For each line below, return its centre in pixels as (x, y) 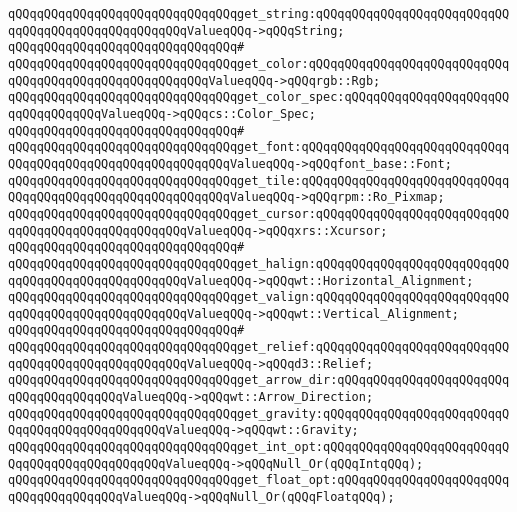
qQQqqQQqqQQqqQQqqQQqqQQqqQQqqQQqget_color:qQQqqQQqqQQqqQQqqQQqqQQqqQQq (259, 63)
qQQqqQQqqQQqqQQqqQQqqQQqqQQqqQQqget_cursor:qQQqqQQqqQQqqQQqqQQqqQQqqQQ (259, 213)
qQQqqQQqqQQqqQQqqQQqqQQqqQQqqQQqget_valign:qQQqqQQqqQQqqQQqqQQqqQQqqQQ (259, 297)
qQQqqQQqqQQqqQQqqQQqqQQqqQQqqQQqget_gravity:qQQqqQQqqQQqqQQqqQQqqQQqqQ (259, 413)
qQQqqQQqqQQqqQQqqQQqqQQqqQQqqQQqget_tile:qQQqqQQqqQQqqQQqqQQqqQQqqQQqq (259, 180)
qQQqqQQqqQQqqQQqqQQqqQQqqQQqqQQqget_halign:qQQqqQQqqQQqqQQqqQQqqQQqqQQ (259, 263)
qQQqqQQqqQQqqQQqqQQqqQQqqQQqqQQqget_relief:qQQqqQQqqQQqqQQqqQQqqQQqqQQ (259, 347)
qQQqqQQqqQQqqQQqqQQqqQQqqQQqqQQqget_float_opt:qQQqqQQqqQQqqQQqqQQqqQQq (259, 480)
